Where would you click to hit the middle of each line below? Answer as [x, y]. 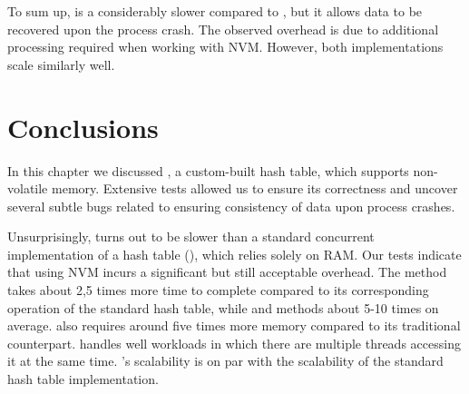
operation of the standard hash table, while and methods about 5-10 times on [223, 307]
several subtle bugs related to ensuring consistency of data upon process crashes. [231, 206]
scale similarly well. [61, 64]
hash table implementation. [83, 379]
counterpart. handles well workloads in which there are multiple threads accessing [234, 343]
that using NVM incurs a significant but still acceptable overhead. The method [227, 272]
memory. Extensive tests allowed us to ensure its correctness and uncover [254, 188]
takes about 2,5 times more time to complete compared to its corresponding [218, 290]
